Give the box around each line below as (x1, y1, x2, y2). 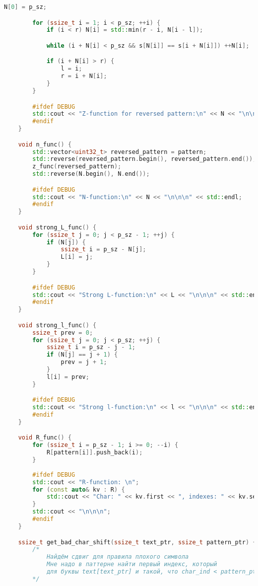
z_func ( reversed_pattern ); (32, 163, 122, 170)
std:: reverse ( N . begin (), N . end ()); (32, 170, 150, 178)
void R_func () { (18, 434, 72, 441)
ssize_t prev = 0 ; (32, 329, 93, 336)
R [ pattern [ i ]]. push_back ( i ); (46, 449, 143, 456)
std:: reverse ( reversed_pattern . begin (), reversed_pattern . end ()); (32, 155, 257, 163)
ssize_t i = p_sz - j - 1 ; (46, 344, 135, 351)
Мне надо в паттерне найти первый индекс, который (46, 561, 217, 568)
